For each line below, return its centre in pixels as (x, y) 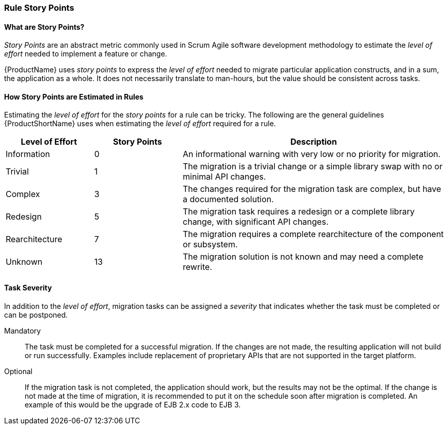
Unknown (24, 262)
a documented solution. (228, 199)
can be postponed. (36, 315)
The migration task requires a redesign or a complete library (298, 212)
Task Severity (28, 288)
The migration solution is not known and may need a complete (303, 257)
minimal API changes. (224, 177)
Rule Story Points (39, 8)
